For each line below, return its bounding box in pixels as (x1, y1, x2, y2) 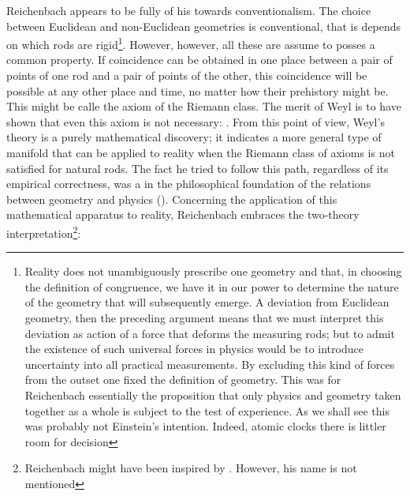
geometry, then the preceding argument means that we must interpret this (24, 310, 384, 325)
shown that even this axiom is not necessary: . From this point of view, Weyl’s (6, 113, 385, 130)
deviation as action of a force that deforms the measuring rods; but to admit (24, 325, 395, 341)
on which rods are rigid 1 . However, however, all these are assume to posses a (6, 34, 375, 52)
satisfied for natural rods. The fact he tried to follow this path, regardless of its (6, 160, 389, 176)
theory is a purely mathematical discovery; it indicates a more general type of (6, 129, 382, 145)
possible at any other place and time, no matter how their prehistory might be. (6, 82, 389, 99)
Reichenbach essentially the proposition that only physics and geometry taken (24, 386, 401, 403)
